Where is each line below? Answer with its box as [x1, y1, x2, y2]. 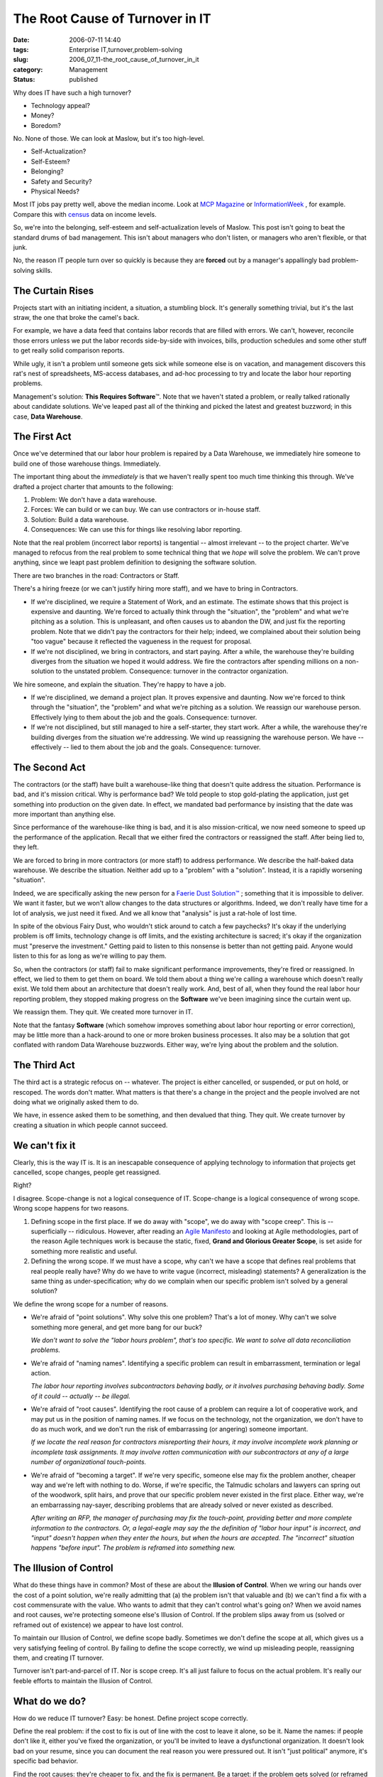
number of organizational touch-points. [30, 1458, 147, 1466]
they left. [13, 843, 39, 852]
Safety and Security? [30, 177, 92, 186]
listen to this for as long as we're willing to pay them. [13, 952, 167, 960]
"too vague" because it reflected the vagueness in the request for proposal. [30, 637, 252, 646]
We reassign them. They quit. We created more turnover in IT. [13, 1008, 194, 1016]
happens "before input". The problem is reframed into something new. [30, 1543, 235, 1552]
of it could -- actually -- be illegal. [30, 1392, 131, 1400]
